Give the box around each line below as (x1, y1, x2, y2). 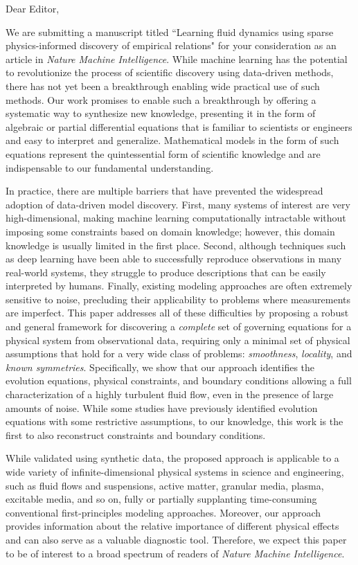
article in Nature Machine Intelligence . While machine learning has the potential (6, 51, 348, 66)
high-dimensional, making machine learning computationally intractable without (6, 210, 346, 225)
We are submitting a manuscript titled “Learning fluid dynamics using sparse (6, 24, 334, 39)
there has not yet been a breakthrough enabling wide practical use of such (6, 78, 320, 93)
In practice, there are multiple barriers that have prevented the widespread (6, 183, 323, 198)
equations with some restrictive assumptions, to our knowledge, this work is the (6, 414, 343, 429)
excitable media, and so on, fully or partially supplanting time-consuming (6, 492, 317, 506)
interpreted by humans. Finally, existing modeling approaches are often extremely (6, 278, 352, 293)
